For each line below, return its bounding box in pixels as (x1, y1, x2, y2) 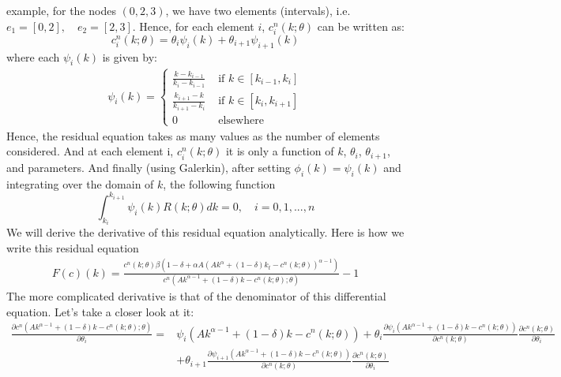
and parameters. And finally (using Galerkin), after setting (6, 159, 291, 175)
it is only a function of (225, 143, 334, 159)
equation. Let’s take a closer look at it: (6, 303, 194, 319)
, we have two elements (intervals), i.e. (165, 2, 351, 18)
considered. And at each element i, (6, 143, 174, 159)
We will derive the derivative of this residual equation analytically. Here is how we (6, 224, 405, 241)
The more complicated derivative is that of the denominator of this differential (6, 288, 386, 304)
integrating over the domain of (6, 175, 154, 192)
